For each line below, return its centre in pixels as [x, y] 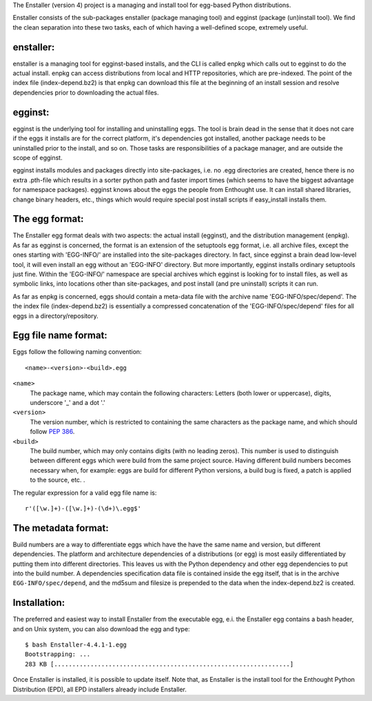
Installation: [39, 603]
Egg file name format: [60, 336]
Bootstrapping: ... [58, 654]
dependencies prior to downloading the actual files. [86, 92]
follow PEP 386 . [52, 432]
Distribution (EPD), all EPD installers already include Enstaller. [100, 689]
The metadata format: [61, 528]
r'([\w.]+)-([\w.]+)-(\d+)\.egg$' [83, 508]
